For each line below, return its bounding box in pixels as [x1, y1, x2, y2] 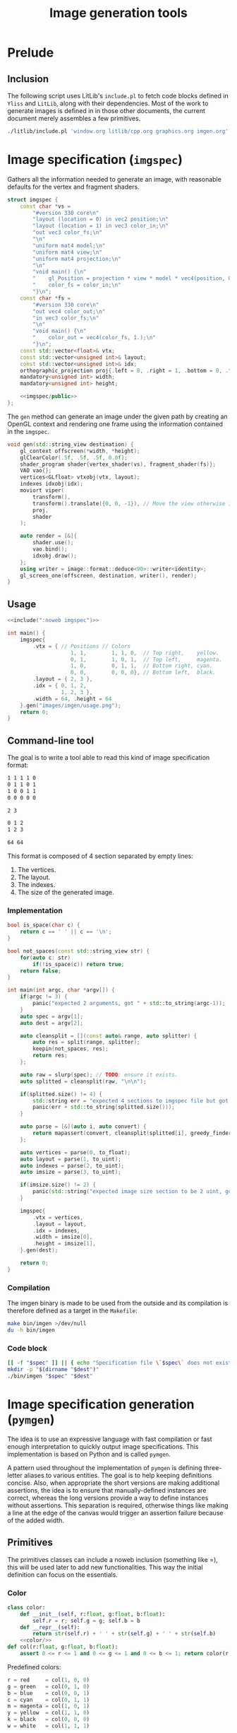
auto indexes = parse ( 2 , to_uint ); [20, 1162, 125, 1169]
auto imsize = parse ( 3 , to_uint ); [20, 1168, 121, 1176]
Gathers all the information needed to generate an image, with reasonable [7, 175, 222, 183]
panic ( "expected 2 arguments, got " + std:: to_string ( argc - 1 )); [32, 1000, 226, 1007]
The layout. [17, 873, 51, 881]
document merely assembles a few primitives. [7, 114, 141, 122]
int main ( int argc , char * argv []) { [7, 987, 115, 994]
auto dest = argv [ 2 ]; [20, 1019, 83, 1026]
